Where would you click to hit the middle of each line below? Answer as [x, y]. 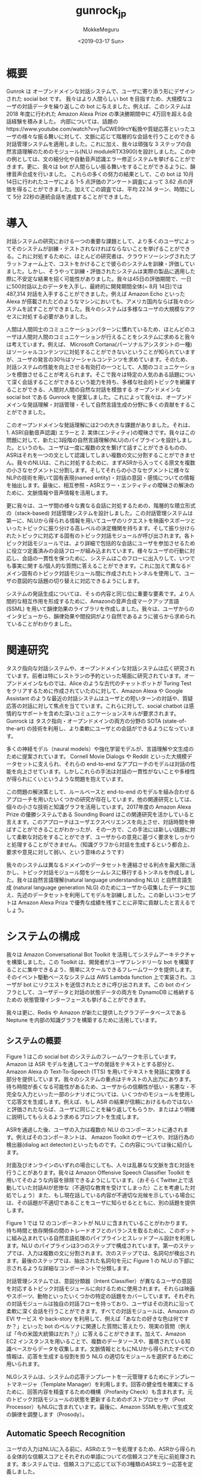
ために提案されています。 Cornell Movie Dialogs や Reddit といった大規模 [97, 756]
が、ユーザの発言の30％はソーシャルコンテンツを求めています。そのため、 [99, 360]
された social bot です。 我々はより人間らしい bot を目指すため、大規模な [97, 99]
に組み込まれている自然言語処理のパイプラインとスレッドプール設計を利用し [101, 1238]
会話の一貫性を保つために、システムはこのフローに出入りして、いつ [106, 559]
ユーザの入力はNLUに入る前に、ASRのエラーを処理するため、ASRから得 [96, 1449]
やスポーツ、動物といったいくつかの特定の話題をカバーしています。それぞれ [100, 1296]
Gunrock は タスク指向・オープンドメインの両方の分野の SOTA [84, 721]
